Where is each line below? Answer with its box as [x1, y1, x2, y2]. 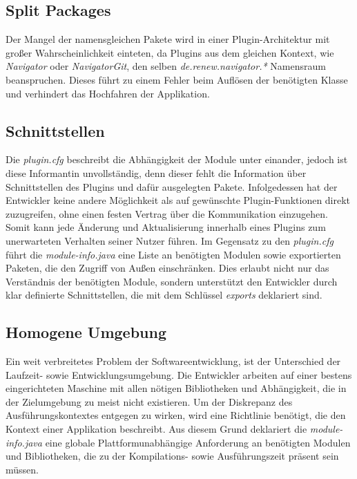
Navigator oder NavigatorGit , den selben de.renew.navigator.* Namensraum [6, 59, 326, 73]
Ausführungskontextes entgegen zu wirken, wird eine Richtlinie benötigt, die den [6, 408, 346, 422]
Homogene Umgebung [6, 321, 167, 343]
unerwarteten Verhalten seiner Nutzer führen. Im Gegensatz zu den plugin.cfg [6, 233, 334, 247]
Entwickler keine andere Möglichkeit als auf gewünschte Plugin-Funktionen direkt [6, 193, 351, 207]
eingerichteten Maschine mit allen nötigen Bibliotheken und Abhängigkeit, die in [6, 381, 347, 395]
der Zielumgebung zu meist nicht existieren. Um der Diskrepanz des [6, 394, 293, 408]
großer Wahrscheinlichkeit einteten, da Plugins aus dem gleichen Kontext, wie [6, 45, 334, 59]
